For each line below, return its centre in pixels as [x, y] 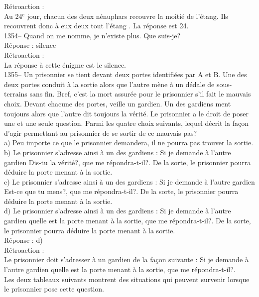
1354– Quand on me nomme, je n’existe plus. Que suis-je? [92, 35]
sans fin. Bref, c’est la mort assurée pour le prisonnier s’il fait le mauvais [140, 94]
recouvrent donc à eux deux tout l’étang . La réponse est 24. [96, 26]
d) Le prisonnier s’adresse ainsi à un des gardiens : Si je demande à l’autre [118, 211]
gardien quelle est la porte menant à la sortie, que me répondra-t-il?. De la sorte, [128, 221]
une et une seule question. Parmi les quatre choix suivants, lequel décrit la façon [127, 123]
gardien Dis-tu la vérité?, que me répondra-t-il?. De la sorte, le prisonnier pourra [128, 162]
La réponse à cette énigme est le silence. [65, 64]
